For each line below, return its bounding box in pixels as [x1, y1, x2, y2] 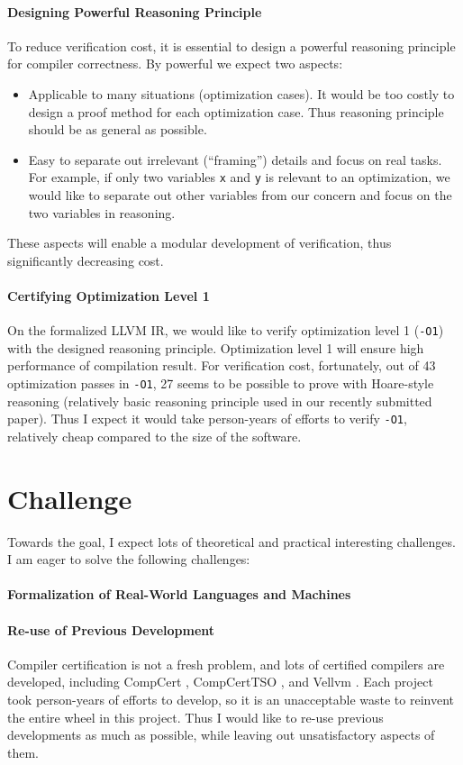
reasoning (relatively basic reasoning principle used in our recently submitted [7, 391, 432, 410]
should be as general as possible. [28, 120, 207, 139]
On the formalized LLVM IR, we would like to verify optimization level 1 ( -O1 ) [7, 321, 444, 340]
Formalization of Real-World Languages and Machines [7, 585, 351, 604]
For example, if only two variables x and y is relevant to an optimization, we [28, 168, 450, 187]
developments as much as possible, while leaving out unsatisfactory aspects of [7, 725, 435, 744]
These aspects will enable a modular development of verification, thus [7, 233, 392, 252]
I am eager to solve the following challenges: [7, 550, 250, 569]
